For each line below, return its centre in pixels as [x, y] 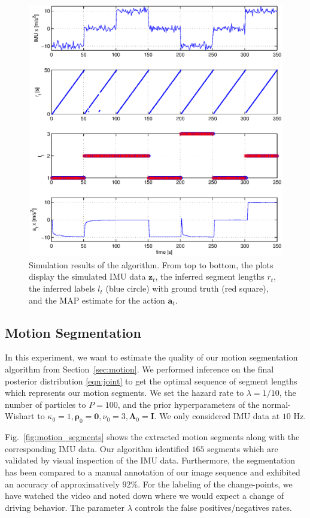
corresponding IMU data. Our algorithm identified [97, 448]
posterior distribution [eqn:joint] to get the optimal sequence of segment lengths [151, 381]
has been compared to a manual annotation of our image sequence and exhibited [153, 472]
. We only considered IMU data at [217, 416]
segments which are [243, 448]
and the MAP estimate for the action [97, 300]
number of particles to [45, 404]
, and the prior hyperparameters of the [189, 404]
